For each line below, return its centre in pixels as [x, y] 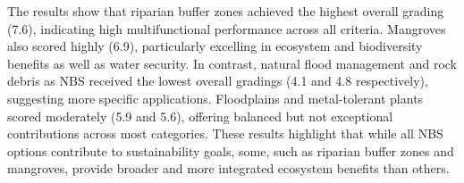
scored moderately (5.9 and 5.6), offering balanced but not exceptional [200, 116]
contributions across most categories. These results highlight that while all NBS [225, 133]
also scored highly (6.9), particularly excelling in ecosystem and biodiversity [215, 46]
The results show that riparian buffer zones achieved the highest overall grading [226, 11]
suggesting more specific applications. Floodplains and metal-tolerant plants [215, 98]
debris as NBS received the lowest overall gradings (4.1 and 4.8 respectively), [218, 81]
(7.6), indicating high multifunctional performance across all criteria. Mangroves [227, 28]
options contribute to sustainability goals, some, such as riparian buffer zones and [231, 150]
